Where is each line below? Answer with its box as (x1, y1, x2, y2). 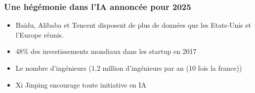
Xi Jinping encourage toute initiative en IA (15, 79, 147, 90)
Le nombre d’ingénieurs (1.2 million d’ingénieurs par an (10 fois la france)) (15, 63, 242, 73)
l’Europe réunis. (15, 29, 64, 40)
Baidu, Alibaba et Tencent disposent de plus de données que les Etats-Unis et (15, 20, 251, 30)
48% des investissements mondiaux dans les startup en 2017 (15, 46, 197, 56)
